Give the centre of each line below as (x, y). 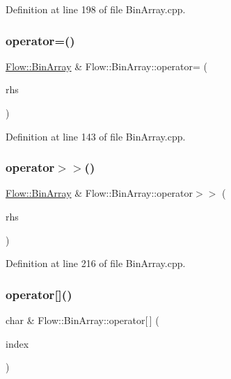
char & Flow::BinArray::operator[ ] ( (82, 320)
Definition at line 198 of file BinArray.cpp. (96, 9)
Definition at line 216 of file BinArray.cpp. (96, 263)
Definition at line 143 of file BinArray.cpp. (96, 136)
